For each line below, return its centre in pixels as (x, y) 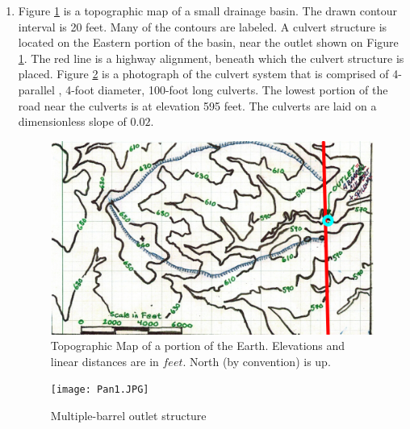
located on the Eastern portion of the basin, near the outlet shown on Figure (208, 42)
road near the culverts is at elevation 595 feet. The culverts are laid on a (197, 105)
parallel (36, 89)
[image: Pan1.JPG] (100, 390)
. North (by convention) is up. (257, 361)
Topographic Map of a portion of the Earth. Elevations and (198, 346)
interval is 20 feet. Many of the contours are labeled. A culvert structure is (203, 26)
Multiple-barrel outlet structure (128, 415)
